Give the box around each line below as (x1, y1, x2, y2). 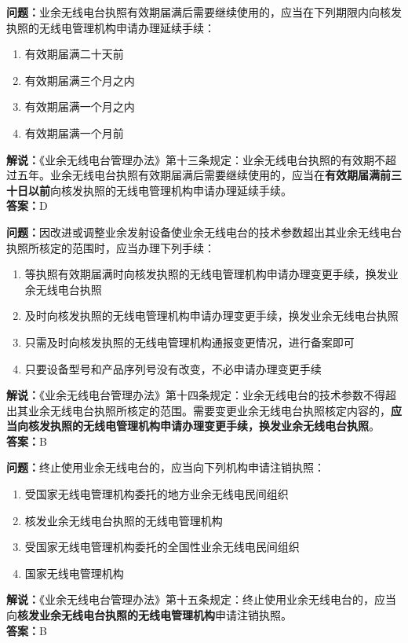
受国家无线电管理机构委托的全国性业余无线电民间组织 (24, 538, 300, 555)
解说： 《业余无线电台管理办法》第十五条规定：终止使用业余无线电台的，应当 (6, 591, 396, 608)
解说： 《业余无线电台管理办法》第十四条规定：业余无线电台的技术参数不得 (6, 387, 385, 403)
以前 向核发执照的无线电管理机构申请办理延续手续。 (27, 182, 292, 198)
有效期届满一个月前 (24, 124, 124, 141)
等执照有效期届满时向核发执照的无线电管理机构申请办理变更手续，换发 (24, 266, 388, 282)
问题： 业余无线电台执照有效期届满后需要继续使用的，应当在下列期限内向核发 (6, 4, 402, 20)
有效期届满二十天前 (24, 46, 124, 62)
